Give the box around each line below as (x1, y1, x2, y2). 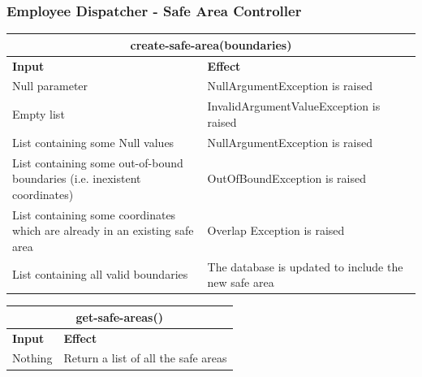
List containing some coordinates (12, 206, 176, 223)
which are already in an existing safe (12, 222, 194, 239)
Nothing (12, 349, 53, 366)
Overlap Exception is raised (207, 222, 345, 239)
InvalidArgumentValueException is (207, 97, 381, 115)
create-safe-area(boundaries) (130, 36, 292, 53)
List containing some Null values (12, 133, 174, 150)
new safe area (207, 274, 274, 291)
